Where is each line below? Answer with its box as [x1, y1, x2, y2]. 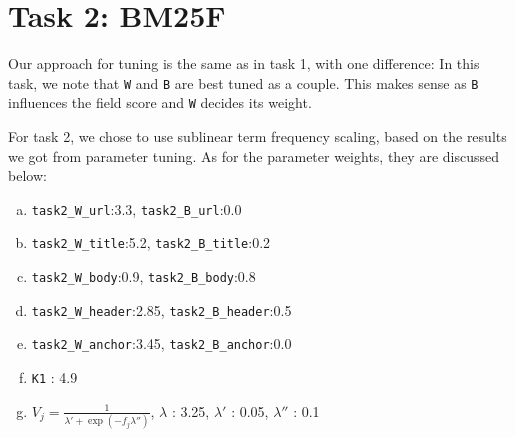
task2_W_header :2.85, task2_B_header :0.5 [31, 299, 292, 320]
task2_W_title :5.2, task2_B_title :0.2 [31, 232, 271, 253]
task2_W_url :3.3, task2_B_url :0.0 [31, 198, 242, 219]
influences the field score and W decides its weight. [8, 92, 312, 113]
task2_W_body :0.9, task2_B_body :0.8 [31, 266, 256, 287]
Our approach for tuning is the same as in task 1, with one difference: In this [8, 53, 480, 74]
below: [8, 165, 47, 186]
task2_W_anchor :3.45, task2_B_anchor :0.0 [31, 333, 292, 354]
